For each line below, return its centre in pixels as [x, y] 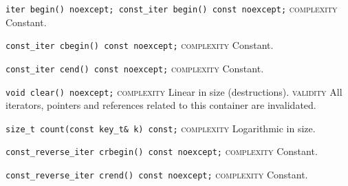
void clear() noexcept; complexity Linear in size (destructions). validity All [174, 91]
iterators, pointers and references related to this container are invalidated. [161, 105]
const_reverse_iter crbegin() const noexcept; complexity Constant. [162, 151]
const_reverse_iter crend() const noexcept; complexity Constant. [157, 175]
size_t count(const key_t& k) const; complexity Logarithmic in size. [161, 128]
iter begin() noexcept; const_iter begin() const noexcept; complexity [172, 8]
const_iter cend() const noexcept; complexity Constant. [135, 68]
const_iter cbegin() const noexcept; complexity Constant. [140, 45]
